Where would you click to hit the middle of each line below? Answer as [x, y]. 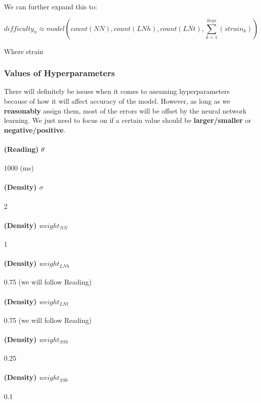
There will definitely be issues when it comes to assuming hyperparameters [117, 91]
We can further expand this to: [51, 6]
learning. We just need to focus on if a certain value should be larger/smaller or [128, 120]
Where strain [24, 51]
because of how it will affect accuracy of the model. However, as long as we [117, 101]
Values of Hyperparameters [60, 73]
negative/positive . [35, 130]
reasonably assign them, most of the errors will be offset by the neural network [125, 110]
